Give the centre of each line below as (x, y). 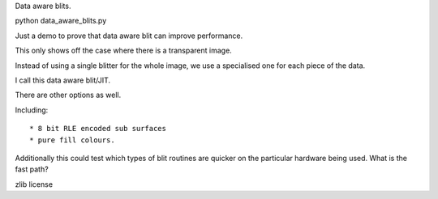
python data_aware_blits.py (61, 21)
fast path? (32, 169)
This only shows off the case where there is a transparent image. (124, 51)
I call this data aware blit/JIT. (63, 80)
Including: (32, 110)
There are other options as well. (68, 95)
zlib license (34, 184)
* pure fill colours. (72, 140)
